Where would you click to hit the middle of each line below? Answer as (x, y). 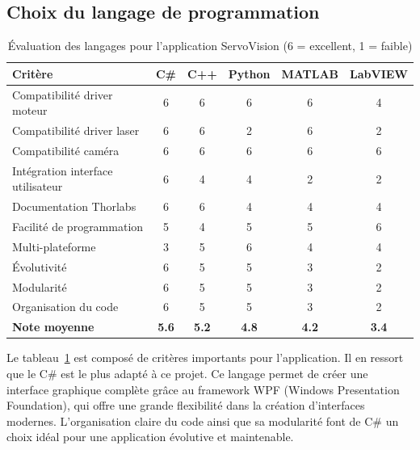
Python (249, 73)
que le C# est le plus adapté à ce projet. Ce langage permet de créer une (187, 373)
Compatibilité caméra (66, 150)
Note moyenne (53, 327)
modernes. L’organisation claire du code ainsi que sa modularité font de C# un (203, 421)
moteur (30, 110)
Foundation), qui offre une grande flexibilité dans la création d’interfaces (186, 405)
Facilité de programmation (78, 227)
